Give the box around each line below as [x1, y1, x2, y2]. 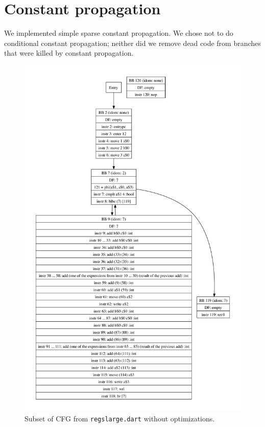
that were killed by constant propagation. [4, 48, 134, 58]
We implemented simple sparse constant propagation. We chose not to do [4, 28, 233, 38]
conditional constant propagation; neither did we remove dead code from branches [4, 37, 261, 48]
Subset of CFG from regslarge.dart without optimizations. [25, 413, 215, 423]
